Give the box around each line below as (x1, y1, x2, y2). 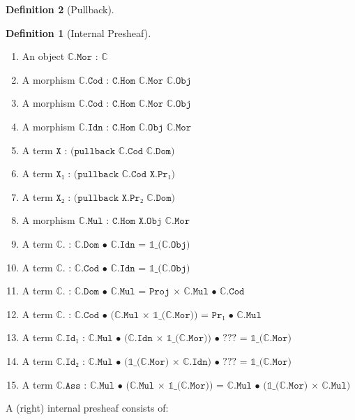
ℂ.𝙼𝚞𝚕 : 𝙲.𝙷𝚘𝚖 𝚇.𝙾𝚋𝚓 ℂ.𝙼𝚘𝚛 (78, 216, 190, 227)
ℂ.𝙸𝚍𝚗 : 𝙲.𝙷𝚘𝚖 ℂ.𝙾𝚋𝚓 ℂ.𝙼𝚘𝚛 (78, 122, 192, 133)
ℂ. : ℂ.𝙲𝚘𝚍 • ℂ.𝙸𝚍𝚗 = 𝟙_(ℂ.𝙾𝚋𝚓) (56, 263, 190, 273)
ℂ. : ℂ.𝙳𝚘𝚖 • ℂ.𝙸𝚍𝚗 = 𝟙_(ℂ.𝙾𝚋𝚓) (56, 239, 190, 250)
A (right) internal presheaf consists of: (6, 400, 169, 415)
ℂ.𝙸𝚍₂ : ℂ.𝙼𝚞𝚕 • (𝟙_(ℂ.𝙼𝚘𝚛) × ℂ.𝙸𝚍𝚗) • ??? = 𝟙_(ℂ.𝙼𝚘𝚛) (56, 357, 292, 367)
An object (22, 49, 65, 63)
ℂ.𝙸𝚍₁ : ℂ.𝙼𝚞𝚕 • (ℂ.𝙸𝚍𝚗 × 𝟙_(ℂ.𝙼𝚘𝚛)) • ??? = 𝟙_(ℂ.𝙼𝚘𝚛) (56, 333, 292, 344)
